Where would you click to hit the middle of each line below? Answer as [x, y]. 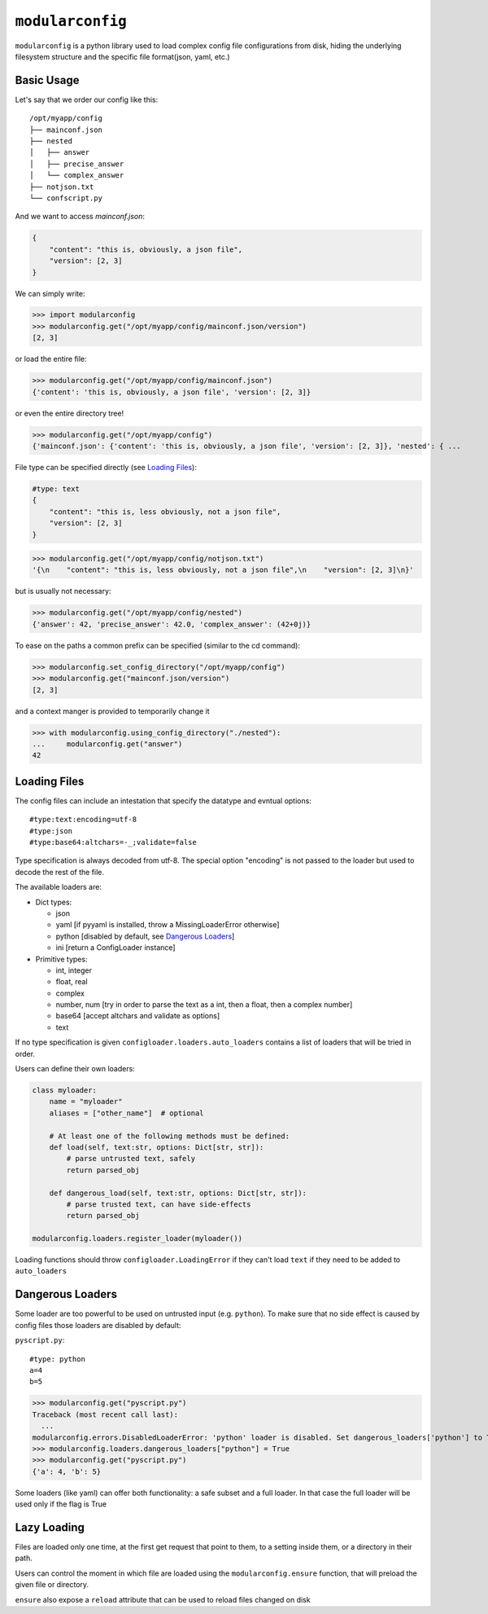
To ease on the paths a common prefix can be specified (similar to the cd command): [158, 645]
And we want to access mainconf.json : [80, 217]
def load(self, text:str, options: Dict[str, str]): [157, 1147]
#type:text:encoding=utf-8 [83, 820]
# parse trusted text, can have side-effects [159, 1204]
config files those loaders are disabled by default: [98, 1325]
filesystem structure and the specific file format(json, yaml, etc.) [123, 56]
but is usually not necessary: [63, 592]
